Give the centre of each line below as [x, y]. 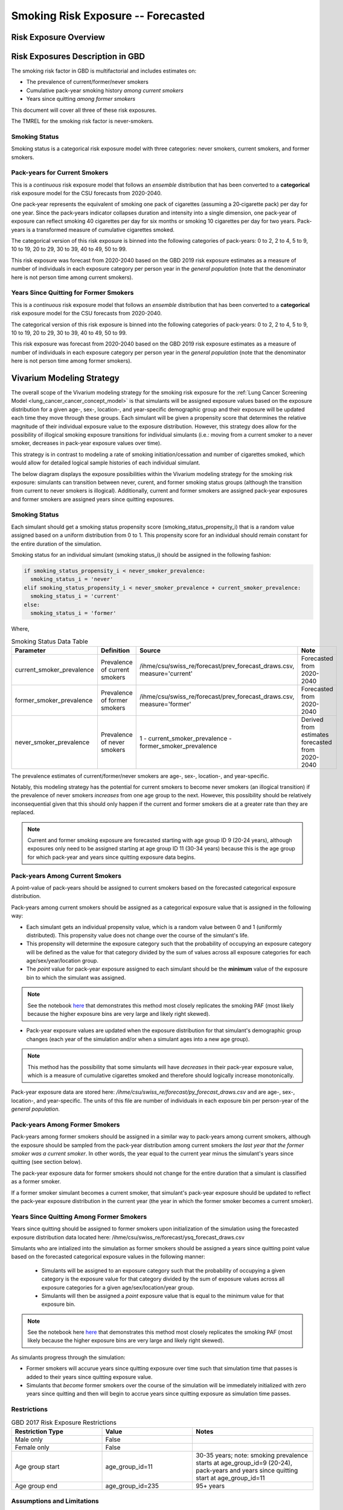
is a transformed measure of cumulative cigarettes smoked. [101, 230]
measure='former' [165, 704]
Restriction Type [39, 1431]
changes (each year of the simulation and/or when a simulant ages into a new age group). [138, 1039]
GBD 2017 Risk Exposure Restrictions [64, 1422]
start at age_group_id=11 [230, 1478]
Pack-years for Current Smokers [60, 173]
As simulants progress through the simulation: [68, 1357]
